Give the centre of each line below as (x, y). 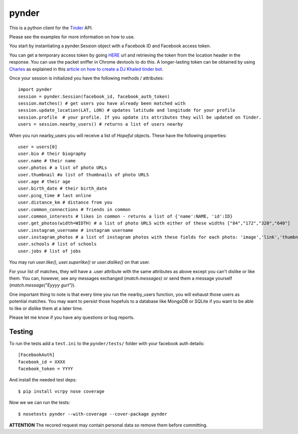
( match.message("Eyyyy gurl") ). (42, 285)
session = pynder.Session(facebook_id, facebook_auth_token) (94, 96)
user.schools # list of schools (57, 244)
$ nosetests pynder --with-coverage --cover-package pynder (93, 414)
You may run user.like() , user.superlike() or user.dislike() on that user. (80, 262)
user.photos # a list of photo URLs (63, 168)
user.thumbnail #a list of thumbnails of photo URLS (83, 175)
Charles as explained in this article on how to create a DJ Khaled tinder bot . (86, 69)
